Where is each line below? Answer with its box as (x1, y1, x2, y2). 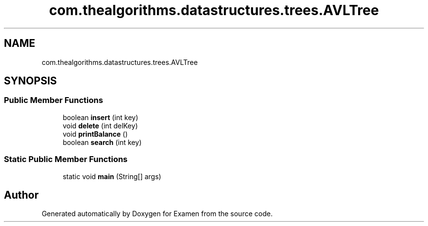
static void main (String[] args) (63, 172, 161, 181)
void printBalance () (63, 129, 128, 138)
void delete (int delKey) (63, 121, 138, 130)
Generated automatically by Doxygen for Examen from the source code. (42, 209, 273, 218)
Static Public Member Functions (4, 154, 128, 164)
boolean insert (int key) (63, 113, 138, 122)
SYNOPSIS (4, 75, 57, 87)
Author (4, 188, 39, 201)
